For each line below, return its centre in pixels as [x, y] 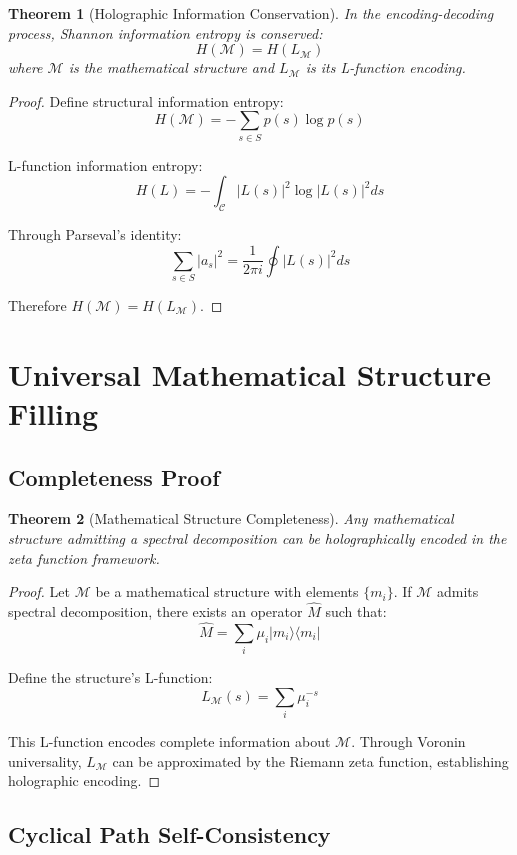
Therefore [37, 305]
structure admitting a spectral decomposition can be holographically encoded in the [257, 537]
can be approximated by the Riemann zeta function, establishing [310, 760]
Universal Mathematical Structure [250, 373]
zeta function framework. [84, 557]
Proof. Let [39, 591]
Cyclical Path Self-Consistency [169, 834]
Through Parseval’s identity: [95, 234]
